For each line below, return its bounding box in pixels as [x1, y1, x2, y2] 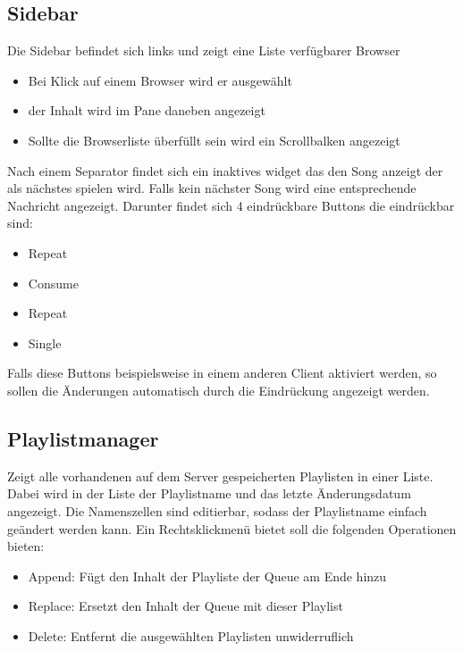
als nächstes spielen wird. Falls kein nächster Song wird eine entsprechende [7, 179, 417, 197]
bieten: [7, 537, 45, 555]
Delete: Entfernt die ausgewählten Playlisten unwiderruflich [28, 626, 354, 645]
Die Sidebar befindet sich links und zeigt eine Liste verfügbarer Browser [7, 41, 400, 60]
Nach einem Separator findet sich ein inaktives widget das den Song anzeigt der [7, 161, 443, 179]
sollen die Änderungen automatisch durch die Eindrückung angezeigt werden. [7, 380, 430, 399]
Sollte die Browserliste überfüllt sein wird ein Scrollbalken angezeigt [28, 130, 400, 149]
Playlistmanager [7, 424, 159, 452]
